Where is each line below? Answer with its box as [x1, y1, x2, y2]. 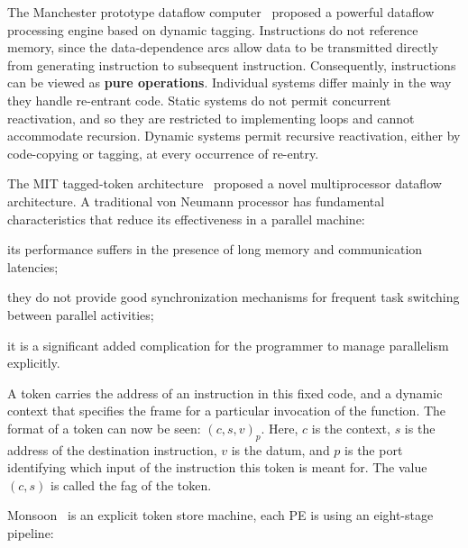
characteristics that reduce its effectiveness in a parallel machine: [7, 209, 365, 228]
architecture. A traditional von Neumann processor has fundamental [7, 191, 385, 210]
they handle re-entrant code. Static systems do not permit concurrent [7, 90, 391, 109]
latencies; [7, 257, 59, 276]
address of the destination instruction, [7, 440, 217, 459]
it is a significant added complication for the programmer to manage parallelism [7, 335, 449, 354]
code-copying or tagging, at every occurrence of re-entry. [7, 143, 319, 162]
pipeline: [7, 524, 54, 543]
